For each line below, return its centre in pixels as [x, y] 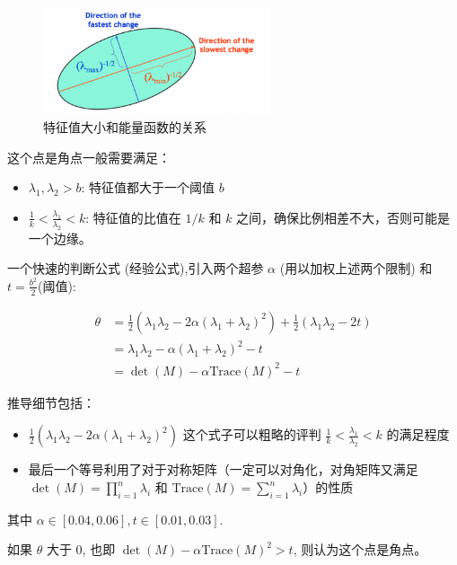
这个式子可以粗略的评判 [252, 434]
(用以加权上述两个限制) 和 [356, 268]
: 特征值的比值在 [133, 217]
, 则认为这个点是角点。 [360, 549]
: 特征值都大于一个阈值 [148, 187]
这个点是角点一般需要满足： [89, 157]
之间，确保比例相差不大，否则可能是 [343, 217]
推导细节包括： [51, 402]
